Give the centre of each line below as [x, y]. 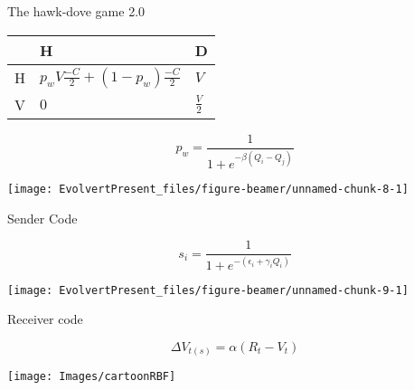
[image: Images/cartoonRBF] [92, 377]
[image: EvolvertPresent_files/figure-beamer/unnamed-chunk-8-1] [208, 189]
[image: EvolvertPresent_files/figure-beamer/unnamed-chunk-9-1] [208, 290]
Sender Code [42, 218]
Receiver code [45, 319]
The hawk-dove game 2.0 [76, 11]
